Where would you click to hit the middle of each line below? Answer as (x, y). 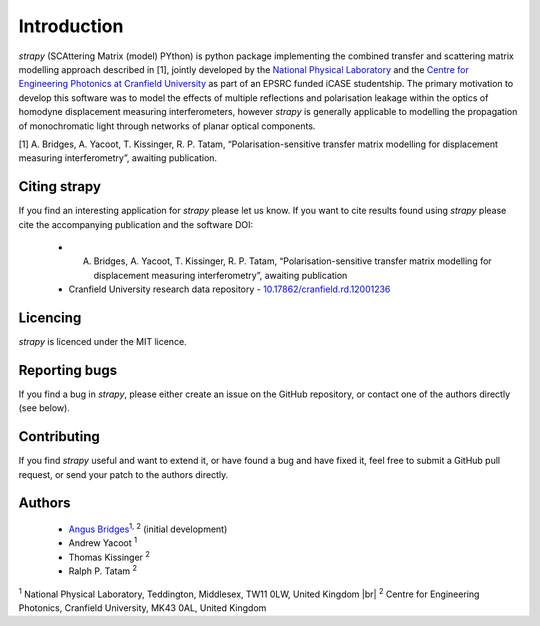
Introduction (71, 26)
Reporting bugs (68, 370)
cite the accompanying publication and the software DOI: (136, 224)
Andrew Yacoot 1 (103, 542)
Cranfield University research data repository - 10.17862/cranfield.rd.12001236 (229, 289)
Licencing (50, 317)
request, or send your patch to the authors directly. (123, 474)
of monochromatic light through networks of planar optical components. (167, 126)
